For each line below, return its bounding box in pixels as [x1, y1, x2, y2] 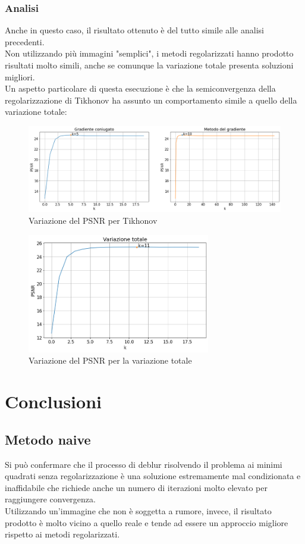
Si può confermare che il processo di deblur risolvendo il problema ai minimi [5, 458, 282, 470]
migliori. [5, 70, 35, 83]
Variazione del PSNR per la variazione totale [29, 354, 192, 367]
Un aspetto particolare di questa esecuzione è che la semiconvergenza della [5, 82, 276, 95]
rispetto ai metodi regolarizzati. [5, 528, 120, 540]
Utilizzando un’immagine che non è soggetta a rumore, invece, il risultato [5, 504, 272, 517]
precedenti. [5, 35, 45, 48]
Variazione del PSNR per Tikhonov [29, 214, 158, 227]
